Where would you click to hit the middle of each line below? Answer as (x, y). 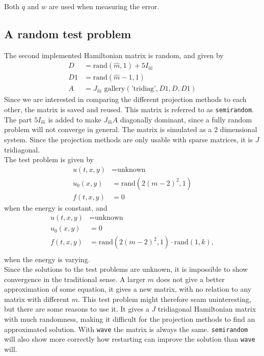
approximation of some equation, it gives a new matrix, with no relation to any (128, 289)
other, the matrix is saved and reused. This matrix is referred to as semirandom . (129, 109)
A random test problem (68, 33)
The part (18, 119)
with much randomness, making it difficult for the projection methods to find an (130, 319)
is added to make (75, 119)
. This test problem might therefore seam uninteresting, (165, 299)
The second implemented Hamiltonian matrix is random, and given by (114, 55)
